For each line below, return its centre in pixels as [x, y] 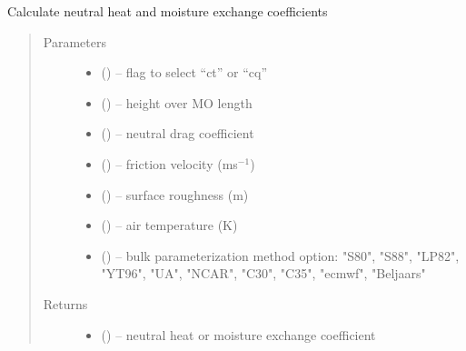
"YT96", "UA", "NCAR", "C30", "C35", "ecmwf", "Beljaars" [263, 273]
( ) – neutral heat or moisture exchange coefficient [238, 334]
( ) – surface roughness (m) [175, 194]
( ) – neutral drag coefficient [178, 133]
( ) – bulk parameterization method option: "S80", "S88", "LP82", [280, 255]
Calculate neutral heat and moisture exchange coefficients [168, 11]
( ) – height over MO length [177, 102]
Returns [65, 303]
